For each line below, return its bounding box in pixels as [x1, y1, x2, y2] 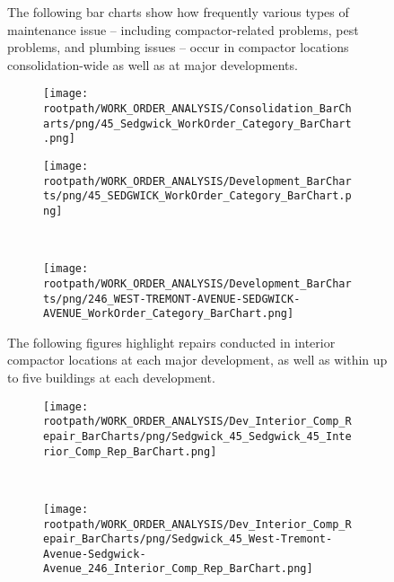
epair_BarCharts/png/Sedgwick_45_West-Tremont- [43, 533, 333, 546]
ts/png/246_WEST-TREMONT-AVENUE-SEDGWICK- [43, 292, 301, 305]
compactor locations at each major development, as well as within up [7, 350, 388, 369]
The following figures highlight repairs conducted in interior [7, 332, 336, 351]
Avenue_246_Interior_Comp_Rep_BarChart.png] [43, 562, 313, 576]
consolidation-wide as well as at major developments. [7, 55, 298, 74]
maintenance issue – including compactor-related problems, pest [7, 20, 359, 39]
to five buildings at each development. [7, 368, 215, 387]
